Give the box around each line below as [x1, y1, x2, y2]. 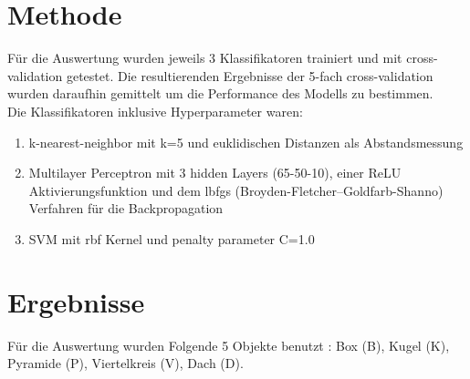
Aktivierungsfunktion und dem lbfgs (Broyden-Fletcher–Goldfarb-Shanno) [28, 180, 444, 200]
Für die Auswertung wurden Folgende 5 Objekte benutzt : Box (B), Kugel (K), [7, 335, 450, 354]
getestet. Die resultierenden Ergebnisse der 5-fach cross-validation [66, 66, 433, 85]
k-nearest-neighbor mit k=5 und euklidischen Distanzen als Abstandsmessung [28, 132, 464, 151]
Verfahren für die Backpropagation [28, 199, 224, 218]
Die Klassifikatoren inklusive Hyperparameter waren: [7, 101, 303, 120]
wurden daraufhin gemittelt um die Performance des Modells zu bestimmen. [7, 84, 433, 103]
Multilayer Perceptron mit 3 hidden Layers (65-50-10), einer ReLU [28, 163, 402, 182]
